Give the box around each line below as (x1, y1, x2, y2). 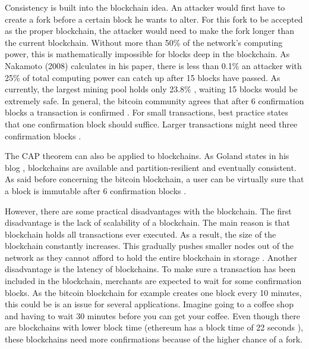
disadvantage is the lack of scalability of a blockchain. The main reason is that (5, 216, 290, 229)
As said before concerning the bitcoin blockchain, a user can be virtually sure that (5, 173, 304, 185)
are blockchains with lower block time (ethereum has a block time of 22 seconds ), (5, 321, 304, 334)
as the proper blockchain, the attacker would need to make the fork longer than (5, 24, 295, 37)
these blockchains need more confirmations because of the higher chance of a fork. (5, 333, 302, 345)
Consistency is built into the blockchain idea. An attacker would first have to (5, 1, 285, 13)
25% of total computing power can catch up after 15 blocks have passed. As (5, 71, 280, 83)
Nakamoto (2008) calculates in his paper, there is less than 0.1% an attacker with (5, 59, 302, 71)
